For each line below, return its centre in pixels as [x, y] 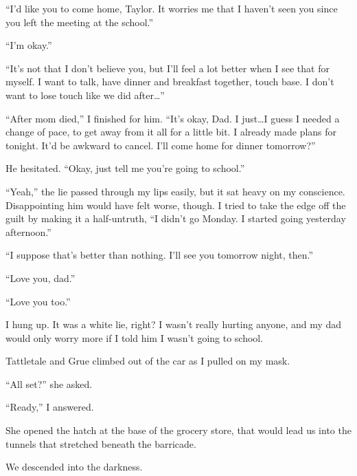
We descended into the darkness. [74, 467]
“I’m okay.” [29, 45]
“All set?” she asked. [49, 383]
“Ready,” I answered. [50, 407]
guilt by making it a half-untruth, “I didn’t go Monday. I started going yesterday [176, 218]
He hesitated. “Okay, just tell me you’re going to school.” [125, 168]
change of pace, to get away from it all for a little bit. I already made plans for [171, 132]
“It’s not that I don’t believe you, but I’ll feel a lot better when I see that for [168, 68]
